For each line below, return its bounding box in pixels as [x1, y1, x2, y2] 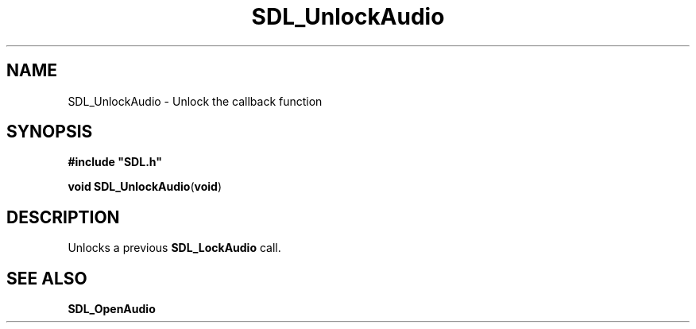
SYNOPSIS [6, 122, 93, 142]
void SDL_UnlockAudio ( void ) [68, 180, 222, 194]
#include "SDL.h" [68, 155, 162, 169]
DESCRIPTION [6, 207, 120, 227]
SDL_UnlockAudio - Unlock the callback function [68, 94, 323, 108]
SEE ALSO [6, 268, 87, 288]
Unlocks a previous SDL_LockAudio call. [68, 241, 281, 255]
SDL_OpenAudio [68, 302, 156, 316]
